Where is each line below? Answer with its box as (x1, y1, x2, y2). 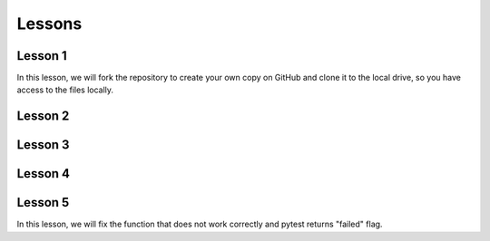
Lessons (16, 14, 83, 34)
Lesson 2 (16, 109, 70, 124)
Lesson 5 (16, 195, 70, 210)
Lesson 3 (16, 137, 70, 153)
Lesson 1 (16, 48, 67, 63)
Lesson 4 (16, 166, 71, 181)
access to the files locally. (16, 84, 113, 95)
